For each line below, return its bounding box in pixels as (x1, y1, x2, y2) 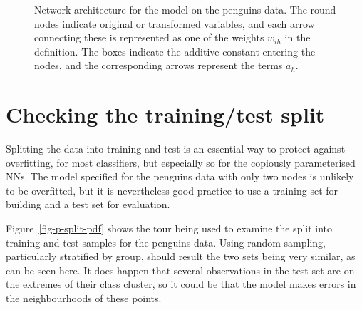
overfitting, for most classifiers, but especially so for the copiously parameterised (6, 155, 356, 170)
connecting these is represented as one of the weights (34, 30, 264, 45)
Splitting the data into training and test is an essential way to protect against (6, 141, 346, 156)
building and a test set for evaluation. (6, 197, 170, 212)
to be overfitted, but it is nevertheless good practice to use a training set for (6, 182, 338, 197)
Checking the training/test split (6, 100, 325, 129)
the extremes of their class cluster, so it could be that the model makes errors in (6, 277, 356, 291)
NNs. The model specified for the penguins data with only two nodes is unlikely (6, 169, 354, 184)
